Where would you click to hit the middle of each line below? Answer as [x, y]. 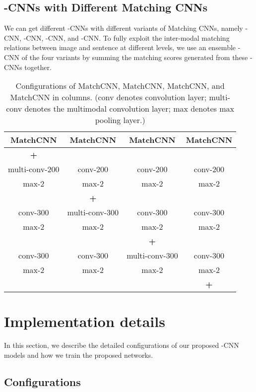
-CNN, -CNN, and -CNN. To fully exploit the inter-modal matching [127, 37]
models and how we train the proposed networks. [79, 355]
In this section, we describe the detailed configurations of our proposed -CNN [122, 345]
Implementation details [85, 321]
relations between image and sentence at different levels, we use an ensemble [120, 47]
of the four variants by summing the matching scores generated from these [135, 57]
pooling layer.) [120, 120]
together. [38, 67]
